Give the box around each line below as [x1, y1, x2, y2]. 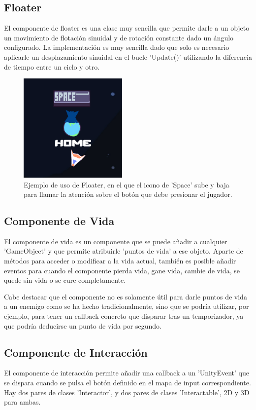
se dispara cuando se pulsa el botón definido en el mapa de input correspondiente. [4, 377, 251, 388]
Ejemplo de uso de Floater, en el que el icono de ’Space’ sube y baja [24, 179, 229, 189]
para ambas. [4, 397, 41, 407]
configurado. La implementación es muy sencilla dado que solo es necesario [4, 42, 229, 52]
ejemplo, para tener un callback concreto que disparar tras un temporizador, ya [4, 311, 244, 321]
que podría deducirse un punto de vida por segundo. [4, 320, 161, 331]
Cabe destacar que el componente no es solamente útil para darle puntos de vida [4, 291, 247, 301]
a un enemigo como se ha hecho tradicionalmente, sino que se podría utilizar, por [4, 301, 249, 311]
